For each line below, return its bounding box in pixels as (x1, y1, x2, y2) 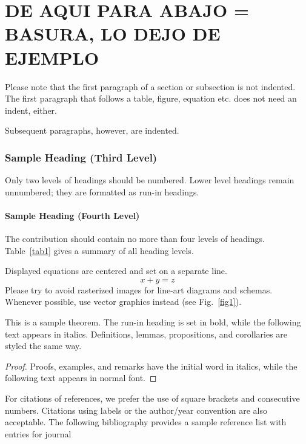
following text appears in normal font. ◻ (5, 371, 157, 384)
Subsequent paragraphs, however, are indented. (5, 124, 179, 137)
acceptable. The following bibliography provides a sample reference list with (5, 416, 287, 428)
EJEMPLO (5, 45, 99, 70)
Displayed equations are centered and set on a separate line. (5, 264, 227, 277)
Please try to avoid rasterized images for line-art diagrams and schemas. (5, 283, 273, 296)
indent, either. (5, 103, 58, 116)
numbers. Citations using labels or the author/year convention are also (5, 403, 268, 416)
